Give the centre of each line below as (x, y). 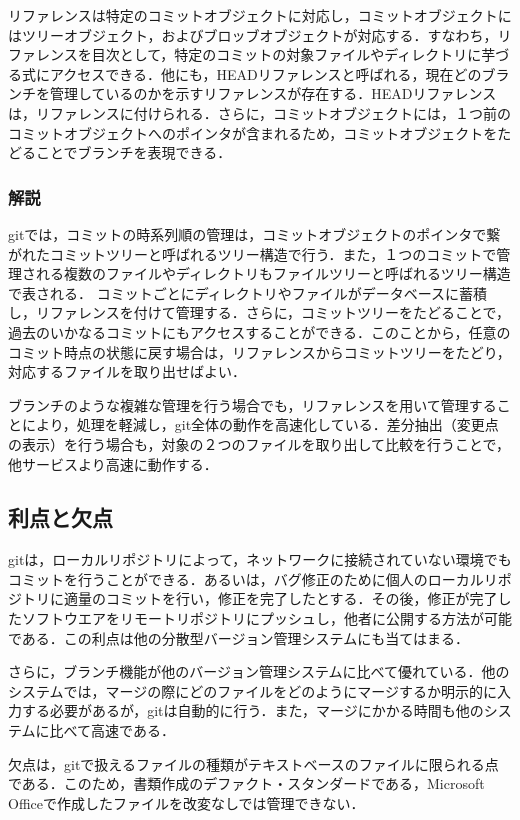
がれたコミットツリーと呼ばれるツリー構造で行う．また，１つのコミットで (252, 253)
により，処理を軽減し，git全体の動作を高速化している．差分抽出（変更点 (260, 424)
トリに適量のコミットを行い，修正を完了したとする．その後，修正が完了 (259, 598)
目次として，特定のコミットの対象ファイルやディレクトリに (286, 54)
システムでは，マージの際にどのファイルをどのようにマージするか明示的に (253, 690)
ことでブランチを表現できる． (133, 152)
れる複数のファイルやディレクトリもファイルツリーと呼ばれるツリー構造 (273, 273)
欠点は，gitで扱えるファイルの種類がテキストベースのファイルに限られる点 (253, 763)
